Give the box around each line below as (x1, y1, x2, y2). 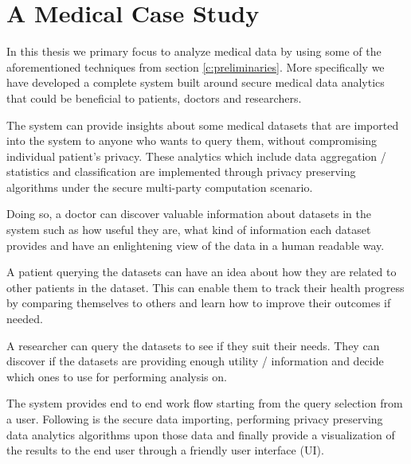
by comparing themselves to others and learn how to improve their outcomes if (6, 294, 391, 311)
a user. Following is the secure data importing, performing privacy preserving (6, 411, 383, 427)
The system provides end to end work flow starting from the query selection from (6, 395, 403, 411)
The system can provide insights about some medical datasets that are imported (6, 116, 399, 133)
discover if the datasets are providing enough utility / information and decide (6, 353, 384, 369)
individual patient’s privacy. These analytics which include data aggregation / (6, 147, 386, 164)
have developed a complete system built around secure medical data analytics (6, 74, 385, 91)
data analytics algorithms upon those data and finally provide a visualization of (6, 426, 395, 443)
